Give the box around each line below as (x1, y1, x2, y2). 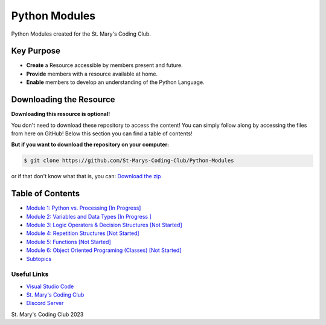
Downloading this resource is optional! (11, 111, 110, 118)
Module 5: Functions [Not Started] (26, 238, 111, 245)
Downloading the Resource (11, 94, 115, 105)
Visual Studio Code (26, 283, 74, 290)
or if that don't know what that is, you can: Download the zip (11, 173, 161, 180)
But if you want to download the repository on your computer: (11, 141, 170, 148)
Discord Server (26, 300, 64, 307)
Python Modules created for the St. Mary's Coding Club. (11, 30, 151, 37)
